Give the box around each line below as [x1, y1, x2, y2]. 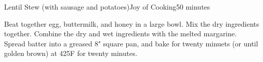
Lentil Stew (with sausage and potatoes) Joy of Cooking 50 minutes [4, 2, 210, 12]
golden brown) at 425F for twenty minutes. [4, 48, 137, 58]
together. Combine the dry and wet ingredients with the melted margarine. [4, 28, 237, 39]
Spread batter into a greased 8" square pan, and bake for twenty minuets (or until [4, 38, 258, 48]
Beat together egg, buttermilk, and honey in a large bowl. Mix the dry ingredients [4, 18, 259, 29]
